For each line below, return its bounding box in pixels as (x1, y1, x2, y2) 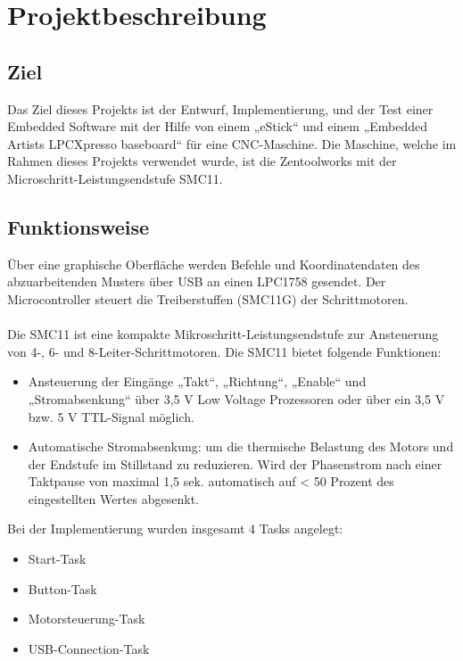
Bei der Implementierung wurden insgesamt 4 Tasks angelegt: (7, 519, 343, 538)
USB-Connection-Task (28, 639, 150, 657)
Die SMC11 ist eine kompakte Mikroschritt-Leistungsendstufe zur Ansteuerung (7, 325, 439, 343)
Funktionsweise (7, 212, 150, 240)
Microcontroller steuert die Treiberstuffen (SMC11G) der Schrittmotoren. (7, 289, 409, 308)
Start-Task (28, 549, 87, 568)
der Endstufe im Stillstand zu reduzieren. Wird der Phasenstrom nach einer (28, 454, 442, 473)
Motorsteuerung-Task (28, 609, 145, 628)
